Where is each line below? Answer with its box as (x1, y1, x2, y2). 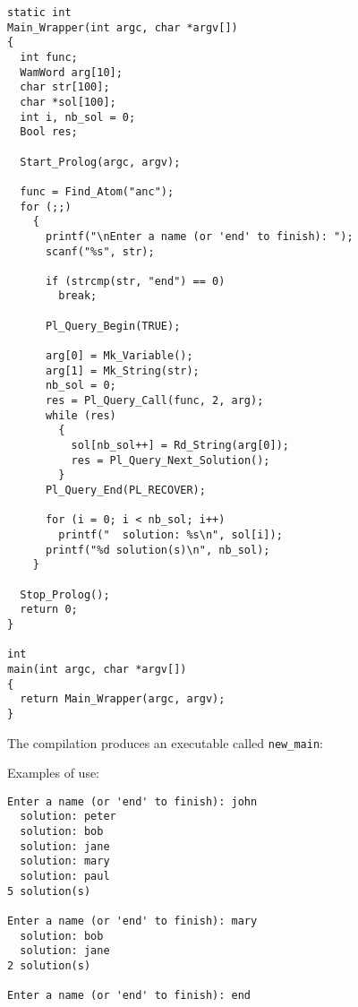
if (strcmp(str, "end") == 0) (45, 274, 226, 288)
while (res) (45, 409, 116, 422)
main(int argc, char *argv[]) (7, 662, 187, 676)
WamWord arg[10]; (20, 65, 123, 79)
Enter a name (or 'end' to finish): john (7, 795, 258, 808)
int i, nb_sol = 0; (20, 110, 136, 124)
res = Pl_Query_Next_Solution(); (71, 453, 270, 467)
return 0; (20, 603, 78, 616)
